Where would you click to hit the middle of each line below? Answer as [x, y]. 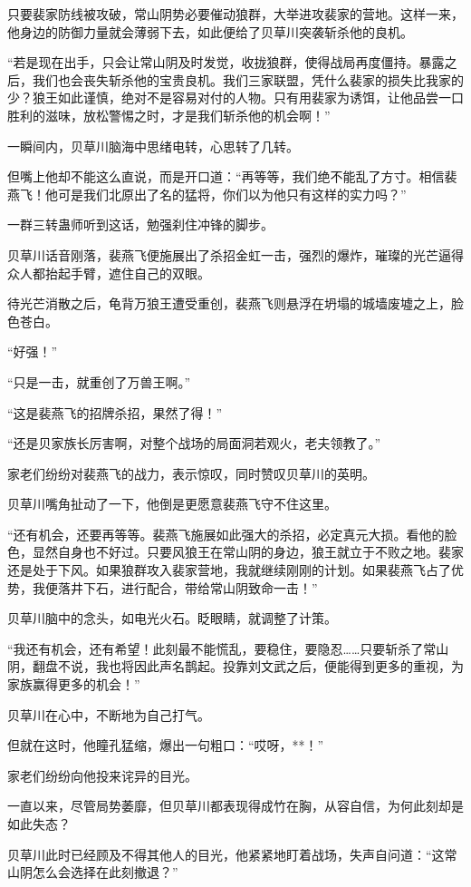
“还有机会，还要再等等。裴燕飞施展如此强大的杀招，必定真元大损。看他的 [226, 534]
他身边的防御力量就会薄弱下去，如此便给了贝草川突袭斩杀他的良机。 [210, 31]
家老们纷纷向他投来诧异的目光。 [102, 775]
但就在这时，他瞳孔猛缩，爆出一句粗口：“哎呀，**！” [166, 745]
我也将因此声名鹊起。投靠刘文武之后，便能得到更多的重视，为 [279, 666]
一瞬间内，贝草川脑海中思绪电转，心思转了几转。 [153, 146]
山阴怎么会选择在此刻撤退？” [93, 872]
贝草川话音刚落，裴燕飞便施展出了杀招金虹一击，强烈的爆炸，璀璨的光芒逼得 [235, 254]
